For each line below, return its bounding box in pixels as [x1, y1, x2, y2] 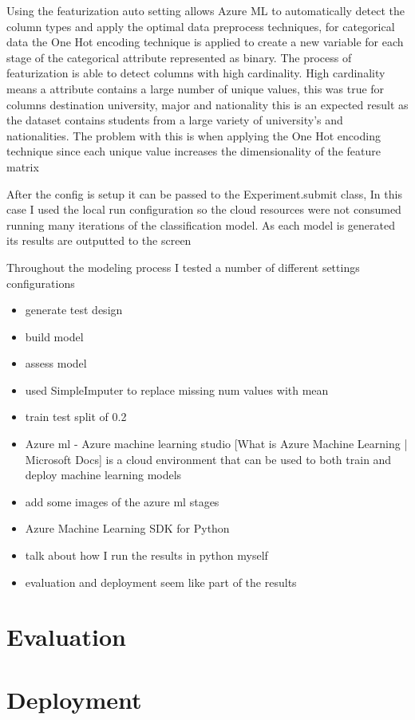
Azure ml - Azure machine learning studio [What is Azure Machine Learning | [25, 435, 408, 452]
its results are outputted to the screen [6, 232, 192, 249]
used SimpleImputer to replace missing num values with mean [25, 381, 329, 398]
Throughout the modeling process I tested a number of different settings [6, 258, 360, 275]
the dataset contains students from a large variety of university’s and [6, 112, 343, 128]
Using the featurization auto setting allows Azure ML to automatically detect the [6, 2, 405, 18]
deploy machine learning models [25, 466, 182, 483]
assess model [25, 355, 87, 372]
